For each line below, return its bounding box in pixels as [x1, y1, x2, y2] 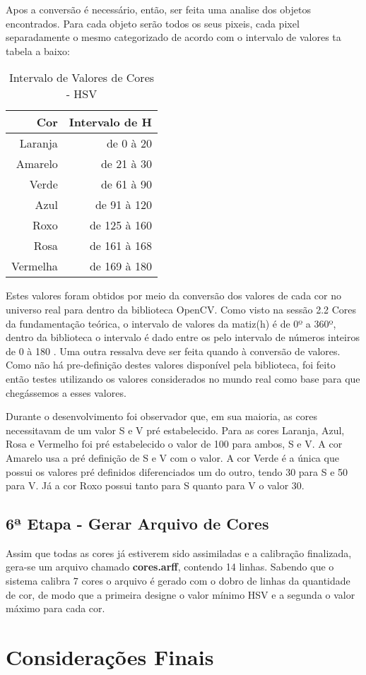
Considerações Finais [6, 643, 214, 671]
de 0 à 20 [106, 135, 152, 152]
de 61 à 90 [100, 176, 152, 193]
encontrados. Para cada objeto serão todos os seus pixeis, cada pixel [6, 16, 300, 30]
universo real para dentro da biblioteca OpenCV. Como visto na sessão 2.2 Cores [6, 301, 357, 316]
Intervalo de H [69, 114, 152, 131]
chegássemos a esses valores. [6, 385, 126, 400]
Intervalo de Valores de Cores [8, 69, 155, 86]
